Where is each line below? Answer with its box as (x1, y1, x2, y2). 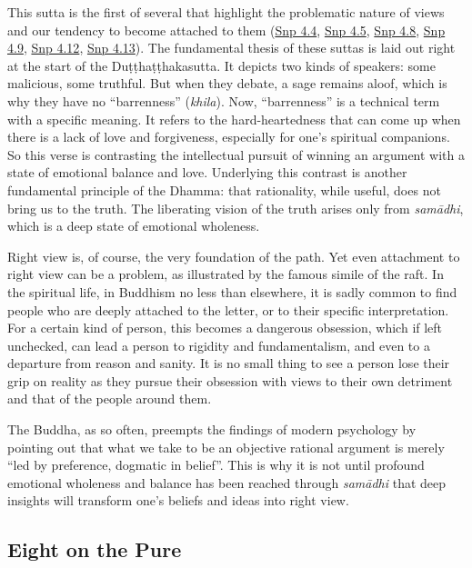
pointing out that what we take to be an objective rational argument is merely (7, 437, 445, 456)
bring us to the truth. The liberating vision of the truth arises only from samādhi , (7, 198, 464, 217)
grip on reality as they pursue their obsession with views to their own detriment (7, 371, 453, 390)
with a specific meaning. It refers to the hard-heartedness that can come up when (7, 109, 461, 128)
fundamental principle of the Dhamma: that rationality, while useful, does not (7, 180, 441, 199)
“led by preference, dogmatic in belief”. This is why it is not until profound (7, 455, 425, 474)
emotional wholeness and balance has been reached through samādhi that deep (7, 473, 447, 492)
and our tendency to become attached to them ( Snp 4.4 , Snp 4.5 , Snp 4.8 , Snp (7, 20, 446, 39)
